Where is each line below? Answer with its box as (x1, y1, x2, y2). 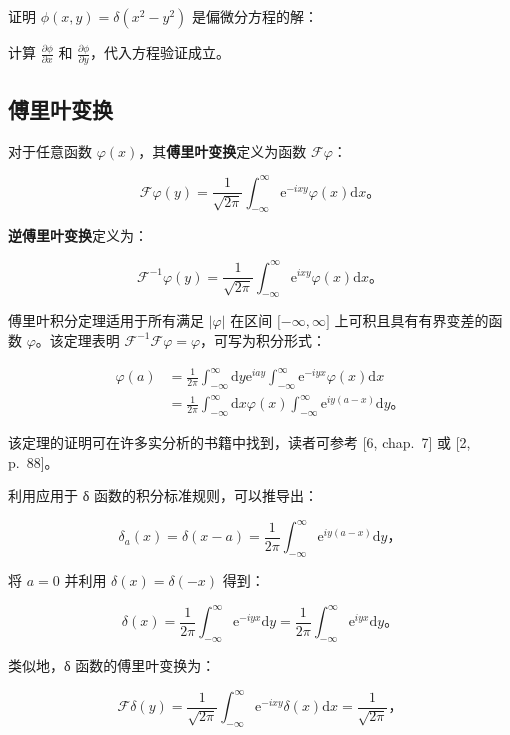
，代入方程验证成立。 (90, 42, 231, 62)
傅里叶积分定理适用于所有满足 (8, 310, 204, 331)
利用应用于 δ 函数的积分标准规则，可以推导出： (8, 485, 318, 506)
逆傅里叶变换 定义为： (8, 225, 148, 246)
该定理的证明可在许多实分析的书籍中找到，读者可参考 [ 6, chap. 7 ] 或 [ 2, (8, 432, 471, 453)
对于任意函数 (8, 140, 92, 161)
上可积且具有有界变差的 (334, 310, 489, 331)
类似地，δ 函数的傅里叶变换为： (8, 655, 216, 676)
